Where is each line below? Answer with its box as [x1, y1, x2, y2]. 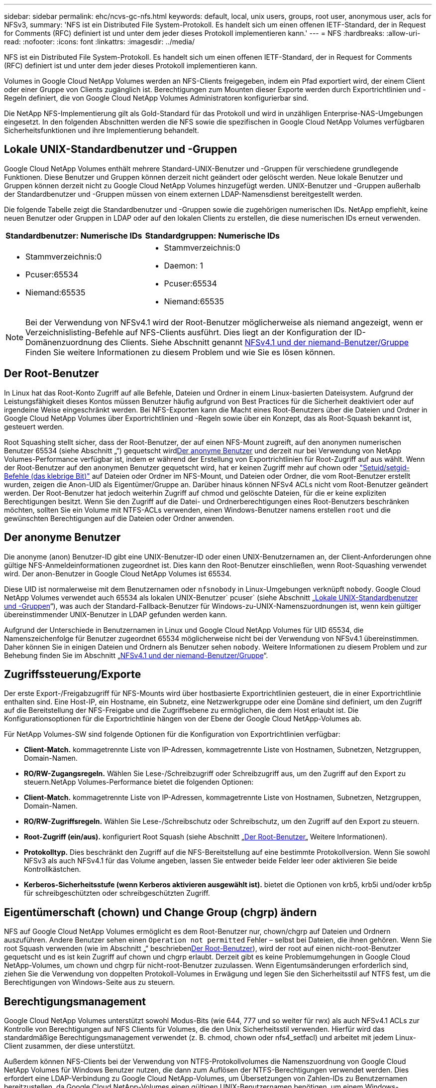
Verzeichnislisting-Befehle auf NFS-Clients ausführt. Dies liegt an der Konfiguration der [25, 327, 352, 337]
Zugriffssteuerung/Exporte [4, 668, 141, 680]
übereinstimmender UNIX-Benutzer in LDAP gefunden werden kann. [4, 610, 227, 619]
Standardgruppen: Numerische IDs [145, 230, 280, 241]
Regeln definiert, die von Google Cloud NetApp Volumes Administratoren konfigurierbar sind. [4, 94, 309, 102]
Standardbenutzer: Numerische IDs [5, 230, 142, 241]
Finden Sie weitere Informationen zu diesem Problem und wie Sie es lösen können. [25, 347, 335, 357]
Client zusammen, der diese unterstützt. [4, 1042, 135, 1051]
